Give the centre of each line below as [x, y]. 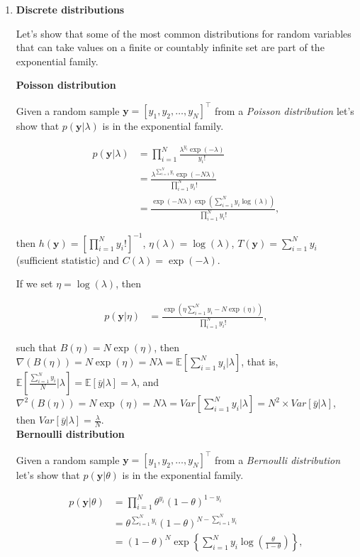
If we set [34, 283]
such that [36, 347]
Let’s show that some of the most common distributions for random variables [184, 33]
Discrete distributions [70, 9]
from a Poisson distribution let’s [285, 110]
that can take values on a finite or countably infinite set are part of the [170, 47]
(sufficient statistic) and [68, 259]
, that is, [260, 362]
